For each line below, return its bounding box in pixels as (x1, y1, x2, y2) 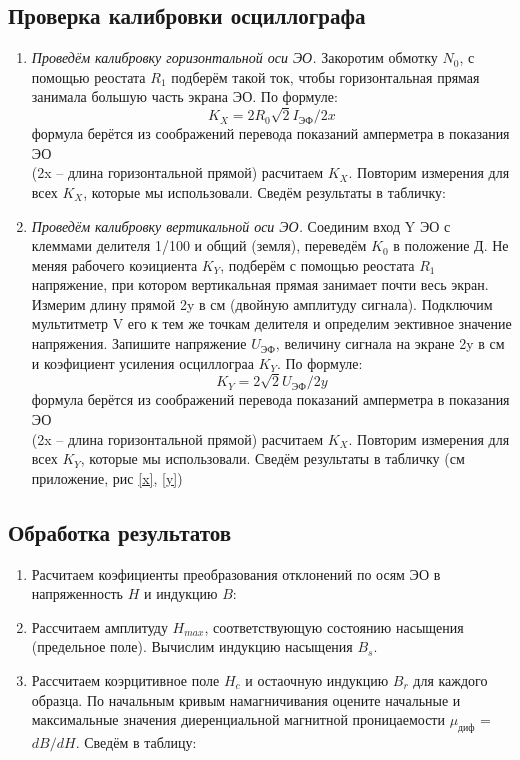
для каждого (413, 669, 488, 690)
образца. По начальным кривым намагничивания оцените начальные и (31, 689, 461, 710)
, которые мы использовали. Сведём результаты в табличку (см (80, 448, 465, 469)
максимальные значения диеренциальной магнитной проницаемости (31, 709, 445, 730)
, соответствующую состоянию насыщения (204, 616, 464, 637)
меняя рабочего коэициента (31, 254, 198, 275)
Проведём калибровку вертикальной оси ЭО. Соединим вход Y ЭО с (31, 215, 451, 236)
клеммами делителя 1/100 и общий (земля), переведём (31, 235, 367, 256)
